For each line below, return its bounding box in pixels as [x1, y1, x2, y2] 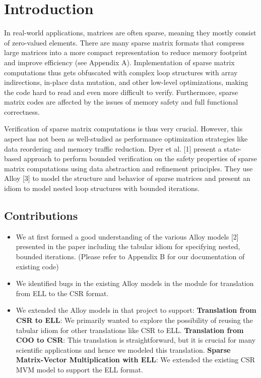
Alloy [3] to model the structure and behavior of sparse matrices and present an [4, 173, 250, 183]
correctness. [4, 106, 40, 117]
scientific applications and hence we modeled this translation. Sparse [16, 344, 231, 355]
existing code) [16, 261, 59, 271]
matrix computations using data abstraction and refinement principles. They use [4, 163, 253, 173]
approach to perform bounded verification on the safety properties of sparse [23, 153, 257, 164]
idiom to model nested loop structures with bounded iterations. [4, 183, 200, 194]
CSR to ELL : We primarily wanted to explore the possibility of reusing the [16, 314, 253, 325]
